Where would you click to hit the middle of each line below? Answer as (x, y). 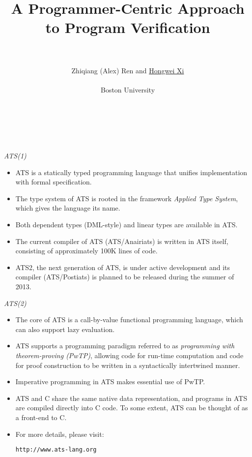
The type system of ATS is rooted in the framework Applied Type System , (127, 198)
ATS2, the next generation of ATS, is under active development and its (123, 267)
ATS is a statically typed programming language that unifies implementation (131, 172)
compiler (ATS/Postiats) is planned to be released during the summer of (125, 277)
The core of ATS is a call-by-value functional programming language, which (129, 320)
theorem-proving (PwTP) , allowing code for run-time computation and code (129, 355)
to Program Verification (128, 27)
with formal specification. (54, 182)
